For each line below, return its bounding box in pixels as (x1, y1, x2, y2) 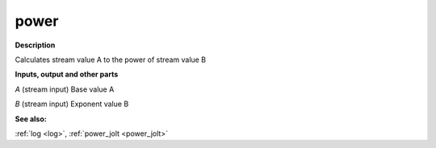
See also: (15, 113, 48, 124)
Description (15, 40, 56, 50)
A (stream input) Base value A (15, 84, 115, 94)
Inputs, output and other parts (15, 69, 119, 80)
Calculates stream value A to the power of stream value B (15, 55, 206, 64)
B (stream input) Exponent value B (15, 99, 129, 109)
